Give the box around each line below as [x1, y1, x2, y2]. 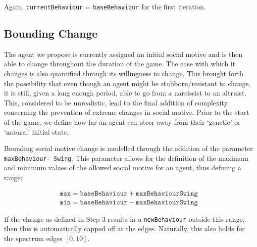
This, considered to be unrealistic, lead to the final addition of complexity [4, 97, 228, 107]
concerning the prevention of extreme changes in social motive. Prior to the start [4, 107, 249, 117]
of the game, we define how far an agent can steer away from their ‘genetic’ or [4, 117, 241, 127]
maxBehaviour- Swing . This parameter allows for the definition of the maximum [4, 152, 249, 163]
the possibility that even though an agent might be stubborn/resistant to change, [4, 78, 251, 88]
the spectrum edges [4, 233, 63, 243]
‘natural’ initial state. [4, 126, 69, 137]
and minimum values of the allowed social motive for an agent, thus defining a [4, 162, 241, 173]
